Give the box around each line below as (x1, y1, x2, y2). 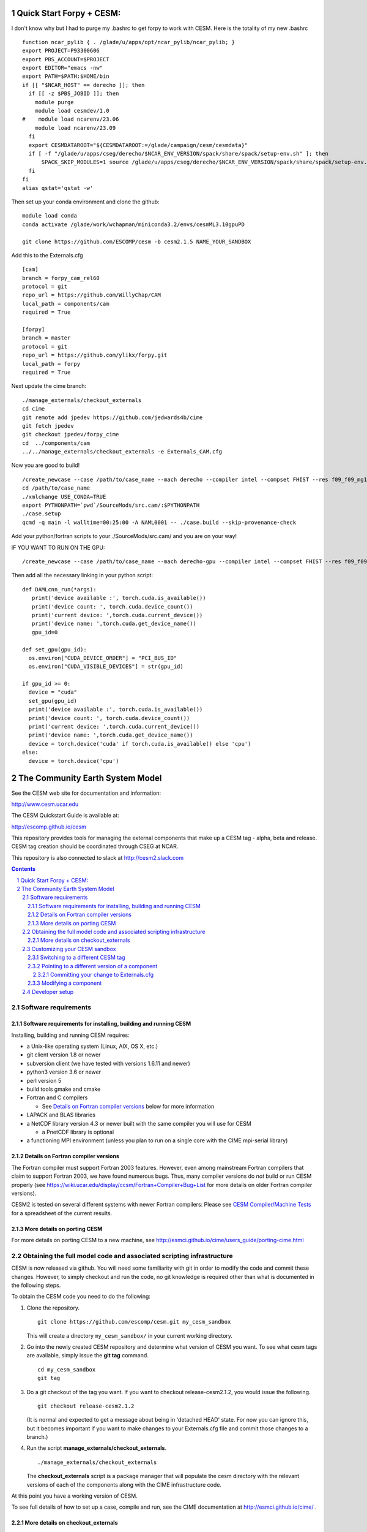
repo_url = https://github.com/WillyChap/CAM (22, 292, 161, 298)
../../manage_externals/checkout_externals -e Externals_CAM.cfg (22, 448, 223, 455)
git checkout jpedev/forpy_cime (22, 431, 119, 438)
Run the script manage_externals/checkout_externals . (26, 1444, 167, 1452)
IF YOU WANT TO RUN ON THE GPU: (11, 544, 105, 551)
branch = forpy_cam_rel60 (22, 275, 100, 281)
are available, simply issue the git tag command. (26, 1352, 149, 1359)
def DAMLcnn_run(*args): (22, 586, 97, 593)
